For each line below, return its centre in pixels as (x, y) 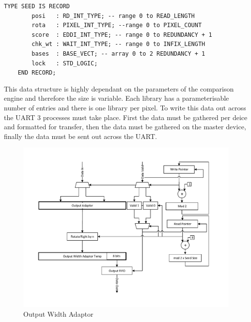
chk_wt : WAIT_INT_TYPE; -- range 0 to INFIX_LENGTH (118, 44)
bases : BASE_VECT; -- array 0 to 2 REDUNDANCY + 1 (118, 54)
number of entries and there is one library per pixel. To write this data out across (125, 107)
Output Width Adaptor (58, 314)
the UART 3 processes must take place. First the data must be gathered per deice (126, 117)
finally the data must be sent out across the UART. (80, 136)
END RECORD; (37, 73)
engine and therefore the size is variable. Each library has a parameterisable (117, 98)
